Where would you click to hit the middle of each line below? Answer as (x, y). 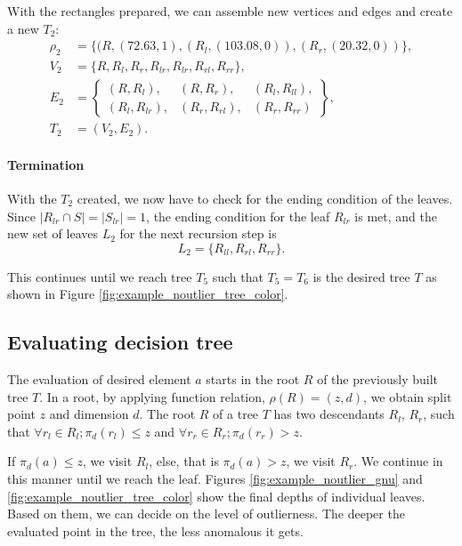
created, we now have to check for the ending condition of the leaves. (265, 198)
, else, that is (184, 461)
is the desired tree (361, 276)
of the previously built (378, 379)
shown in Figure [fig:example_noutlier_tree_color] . (148, 294)
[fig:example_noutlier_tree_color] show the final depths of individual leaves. (216, 496)
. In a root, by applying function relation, (152, 396)
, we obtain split (408, 396)
